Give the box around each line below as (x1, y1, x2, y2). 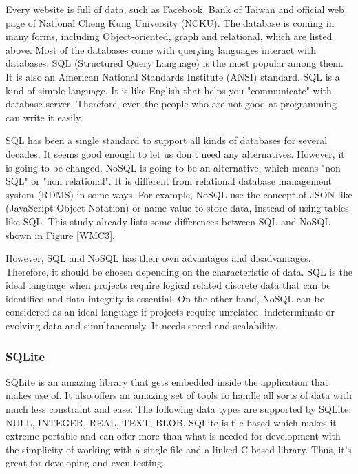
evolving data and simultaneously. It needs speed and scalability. (6, 318, 278, 333)
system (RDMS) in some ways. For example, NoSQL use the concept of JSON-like (6, 187, 352, 201)
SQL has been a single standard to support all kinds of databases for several (6, 133, 328, 147)
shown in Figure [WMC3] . (6, 227, 116, 242)
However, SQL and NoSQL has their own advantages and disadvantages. (6, 251, 311, 265)
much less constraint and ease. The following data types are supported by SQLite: (6, 402, 352, 416)
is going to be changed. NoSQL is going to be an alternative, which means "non (6, 160, 341, 174)
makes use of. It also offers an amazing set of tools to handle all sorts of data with (6, 388, 352, 402)
